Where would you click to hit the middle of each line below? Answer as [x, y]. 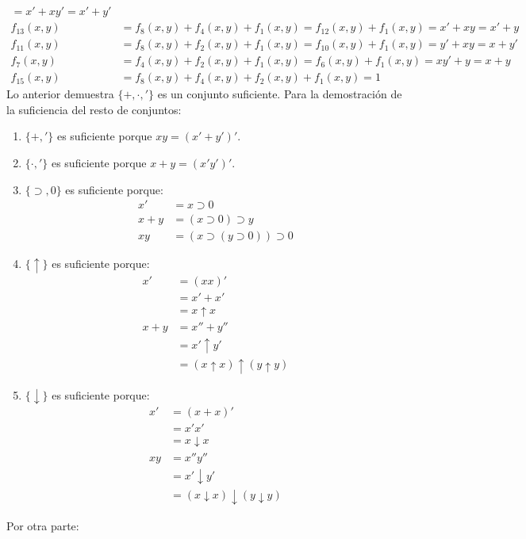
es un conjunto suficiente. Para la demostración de [280, 94]
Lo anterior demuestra [60, 94]
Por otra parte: [43, 525]
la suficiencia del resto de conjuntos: [94, 109]
